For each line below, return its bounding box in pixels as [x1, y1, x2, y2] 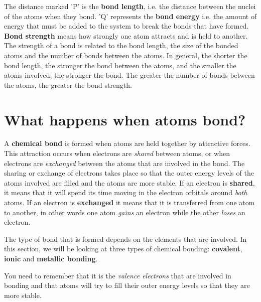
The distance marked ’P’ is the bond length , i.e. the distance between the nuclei [4, 1, 256, 11]
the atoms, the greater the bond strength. [4, 79, 132, 90]
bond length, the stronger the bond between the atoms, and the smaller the [4, 60, 236, 70]
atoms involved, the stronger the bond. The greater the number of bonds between [4, 70, 255, 80]
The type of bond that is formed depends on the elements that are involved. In [4, 233, 247, 244]
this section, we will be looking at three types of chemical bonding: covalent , [4, 243, 242, 254]
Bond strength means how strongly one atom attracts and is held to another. [4, 30, 248, 41]
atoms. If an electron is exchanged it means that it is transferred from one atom [4, 197, 255, 208]
